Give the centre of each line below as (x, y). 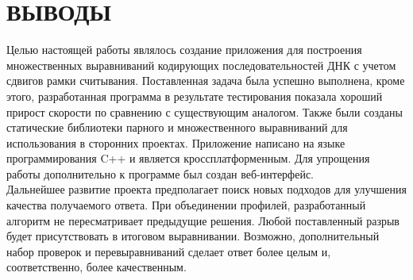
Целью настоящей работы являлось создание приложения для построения (184, 50)
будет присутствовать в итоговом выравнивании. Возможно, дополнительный (193, 236)
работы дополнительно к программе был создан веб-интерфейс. (160, 173)
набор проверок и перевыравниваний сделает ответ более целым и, (169, 251)
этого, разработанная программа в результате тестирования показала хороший (195, 96)
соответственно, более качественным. (96, 267)
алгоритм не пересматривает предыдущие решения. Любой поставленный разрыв (203, 220)
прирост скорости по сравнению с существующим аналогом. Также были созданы (205, 111)
